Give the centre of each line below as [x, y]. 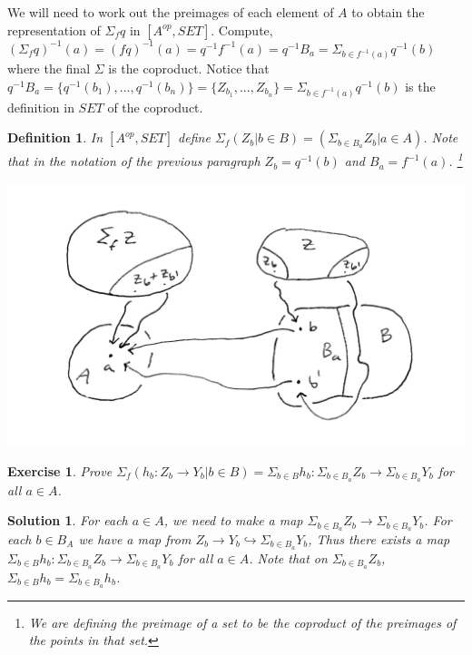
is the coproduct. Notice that [189, 68]
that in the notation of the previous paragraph [134, 161]
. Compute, [242, 29]
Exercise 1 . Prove [60, 470]
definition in [41, 107]
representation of [54, 29]
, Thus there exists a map [379, 538]
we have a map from [135, 538]
